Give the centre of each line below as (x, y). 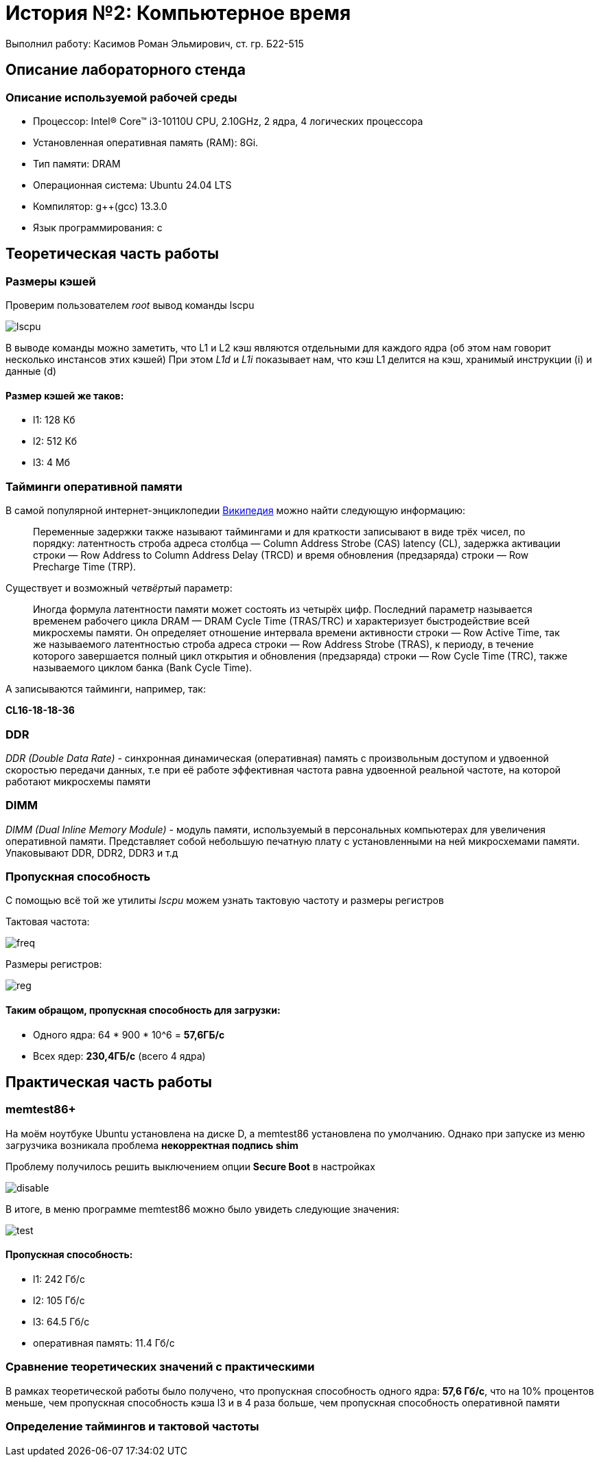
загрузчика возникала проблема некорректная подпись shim (152, 1145)
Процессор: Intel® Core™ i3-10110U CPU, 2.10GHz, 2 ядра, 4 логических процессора (228, 121)
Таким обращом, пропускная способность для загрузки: (143, 1010)
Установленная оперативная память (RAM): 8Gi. (146, 142)
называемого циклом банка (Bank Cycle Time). (143, 668)
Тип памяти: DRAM (77, 163)
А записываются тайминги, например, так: (106, 689)
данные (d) (31, 371)
